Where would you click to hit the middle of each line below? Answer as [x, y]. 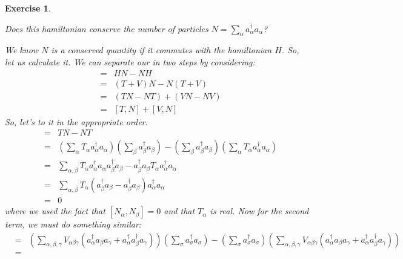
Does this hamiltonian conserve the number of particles [107, 28]
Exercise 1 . [28, 8]
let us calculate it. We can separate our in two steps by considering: [130, 61]
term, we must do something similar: [73, 224]
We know [22, 50]
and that [179, 211]
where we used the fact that [55, 211]
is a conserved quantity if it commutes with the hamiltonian [162, 50]
